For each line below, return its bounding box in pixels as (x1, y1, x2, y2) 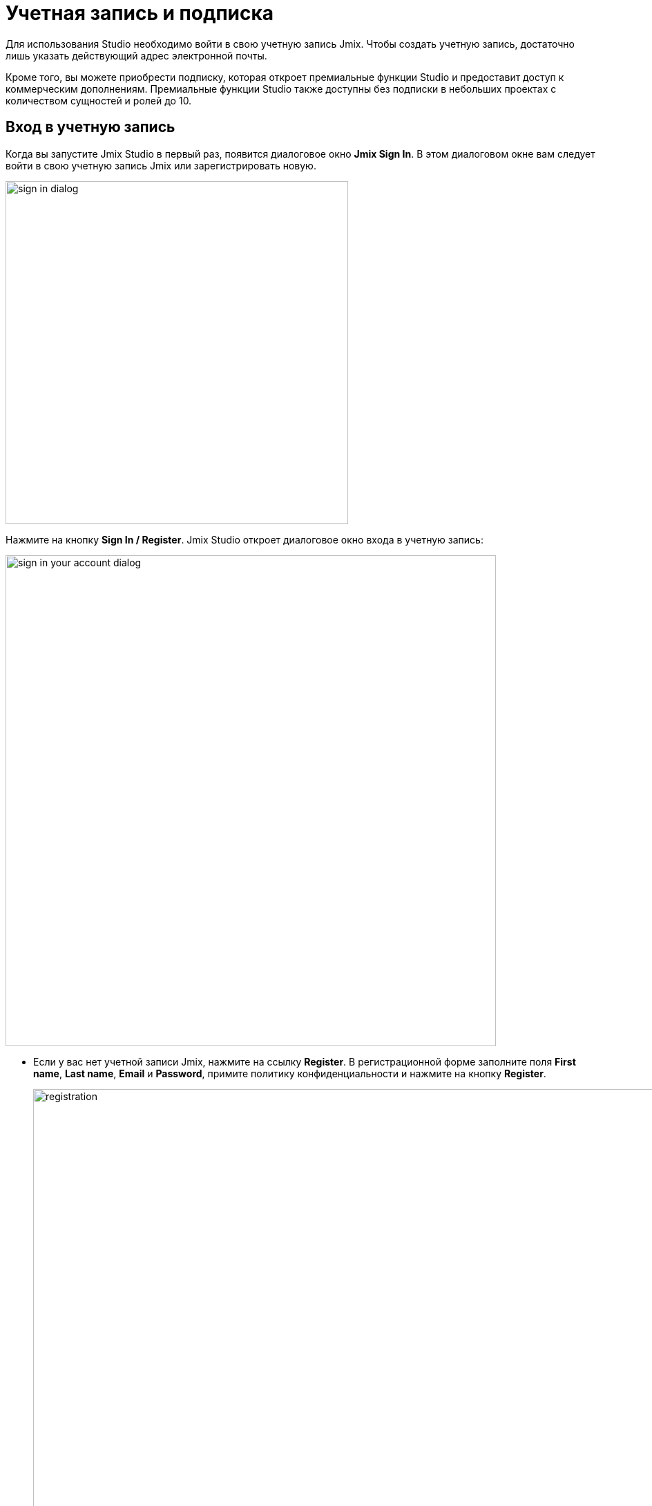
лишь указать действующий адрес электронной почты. (6, 49, 267, 62)
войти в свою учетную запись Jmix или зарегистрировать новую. (6, 159, 316, 171)
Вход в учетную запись (6, 118, 175, 136)
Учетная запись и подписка (6, 1, 274, 25)
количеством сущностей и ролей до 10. (6, 94, 192, 106)
